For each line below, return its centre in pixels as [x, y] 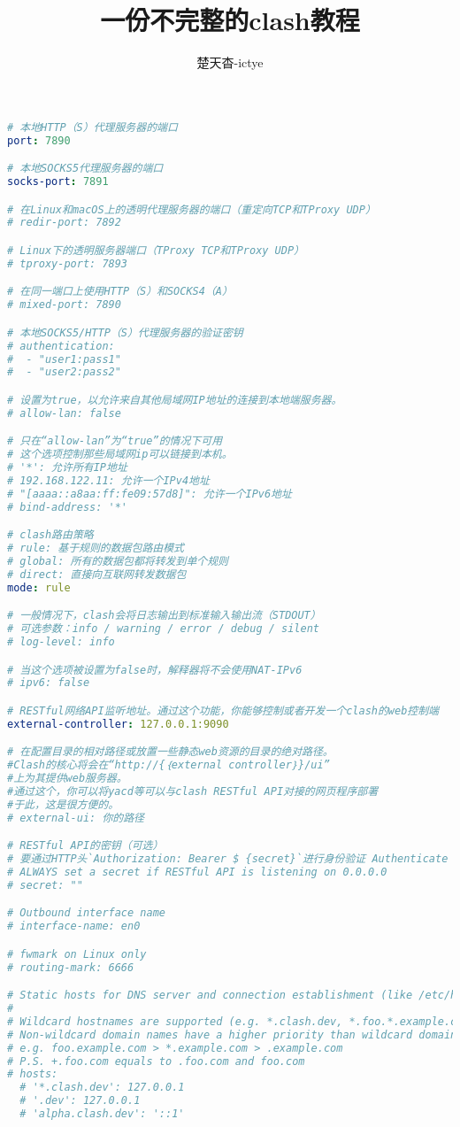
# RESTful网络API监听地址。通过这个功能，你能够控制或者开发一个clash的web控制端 [223, 710]
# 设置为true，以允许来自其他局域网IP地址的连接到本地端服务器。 [175, 400]
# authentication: [61, 346]
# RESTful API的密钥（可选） [85, 846]
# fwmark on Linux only [77, 954]
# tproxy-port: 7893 [68, 263]
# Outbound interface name [86, 913]
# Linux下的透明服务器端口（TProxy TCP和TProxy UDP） [156, 250]
